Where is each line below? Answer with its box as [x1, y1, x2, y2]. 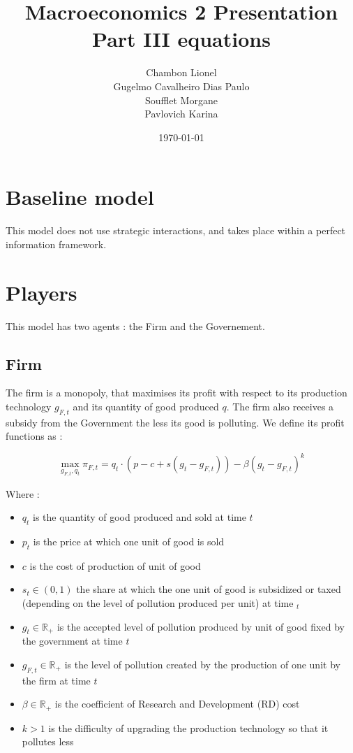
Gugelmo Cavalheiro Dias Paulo [113, 78, 250, 93]
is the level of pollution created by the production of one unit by [64, 657, 340, 671]
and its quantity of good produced [73, 399, 219, 413]
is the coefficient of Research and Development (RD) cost [54, 696, 300, 711]
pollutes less [22, 734, 74, 749]
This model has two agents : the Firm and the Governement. [6, 318, 265, 333]
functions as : [6, 429, 63, 443]
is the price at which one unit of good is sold [33, 533, 225, 548]
